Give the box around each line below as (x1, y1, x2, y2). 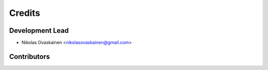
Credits (9, 7, 41, 18)
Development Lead (9, 26, 69, 35)
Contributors (9, 52, 50, 61)
